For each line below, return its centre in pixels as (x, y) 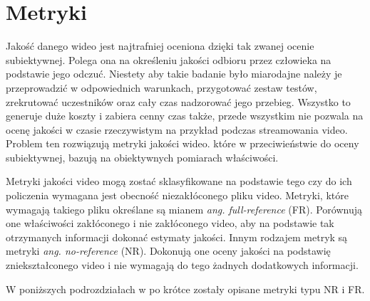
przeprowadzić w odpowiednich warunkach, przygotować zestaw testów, (161, 87)
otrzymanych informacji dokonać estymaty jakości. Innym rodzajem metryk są (177, 237)
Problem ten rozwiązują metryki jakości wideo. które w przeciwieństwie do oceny (183, 143)
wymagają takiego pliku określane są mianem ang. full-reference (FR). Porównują (184, 209)
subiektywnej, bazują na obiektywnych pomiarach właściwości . (142, 157)
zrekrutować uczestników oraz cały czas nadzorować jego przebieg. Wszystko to (178, 101)
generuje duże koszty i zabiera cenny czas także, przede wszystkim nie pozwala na (185, 116)
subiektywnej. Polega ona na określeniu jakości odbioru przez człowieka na (169, 59)
